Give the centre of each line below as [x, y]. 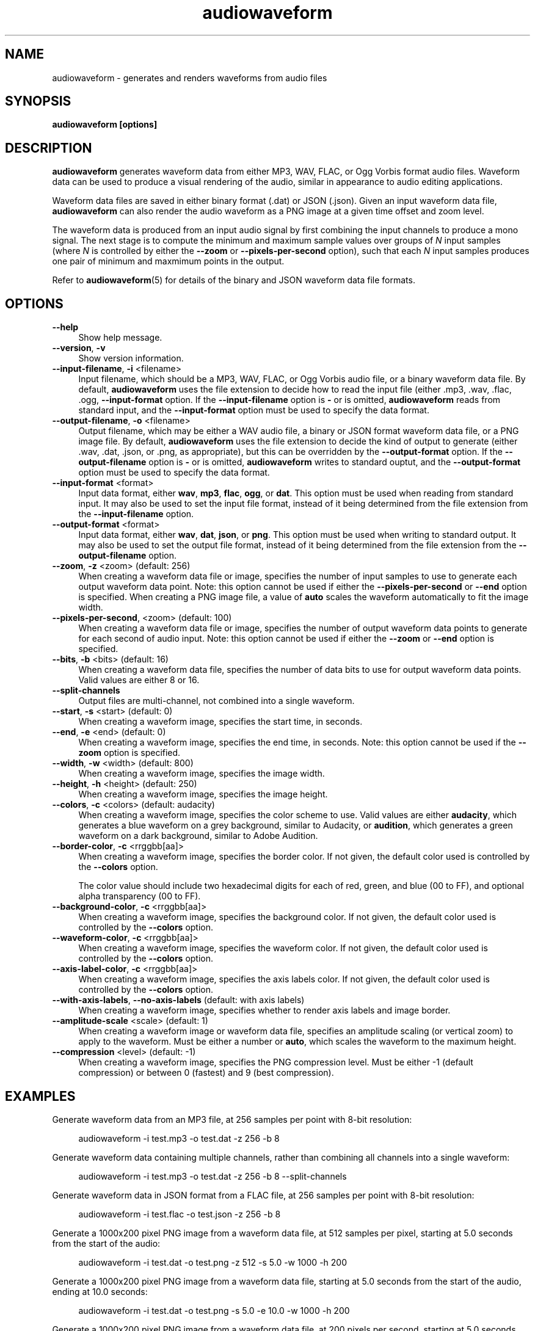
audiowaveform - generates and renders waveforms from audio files [190, 78]
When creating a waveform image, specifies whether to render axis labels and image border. [264, 1010]
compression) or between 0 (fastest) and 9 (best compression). [206, 1073]
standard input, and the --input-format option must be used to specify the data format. [254, 410]
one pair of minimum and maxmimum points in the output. [168, 261]
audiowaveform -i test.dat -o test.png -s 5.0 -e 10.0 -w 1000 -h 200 [214, 1310]
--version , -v [79, 348]
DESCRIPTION [49, 148]
